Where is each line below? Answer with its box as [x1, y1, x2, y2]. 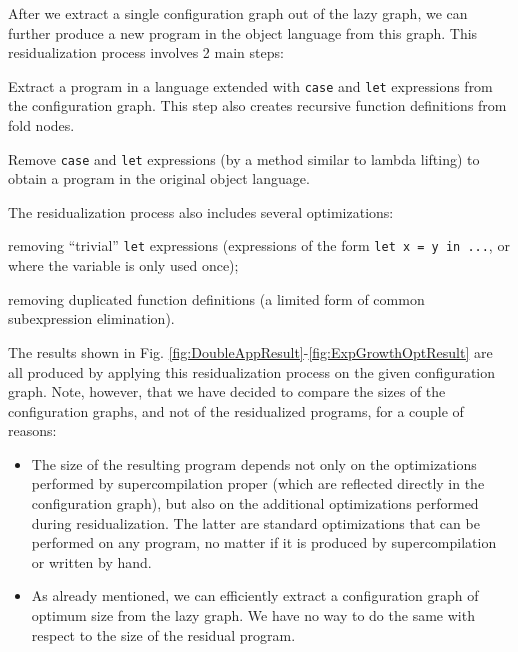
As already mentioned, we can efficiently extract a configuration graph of [31, 585, 479, 606]
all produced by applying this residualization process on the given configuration [8, 361, 496, 382]
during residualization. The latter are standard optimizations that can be [31, 512, 480, 533]
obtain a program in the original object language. [8, 168, 310, 189]
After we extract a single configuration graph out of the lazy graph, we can [8, 3, 468, 23]
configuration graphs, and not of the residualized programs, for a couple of [8, 400, 464, 421]
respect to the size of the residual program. [31, 624, 296, 645]
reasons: [8, 420, 57, 441]
